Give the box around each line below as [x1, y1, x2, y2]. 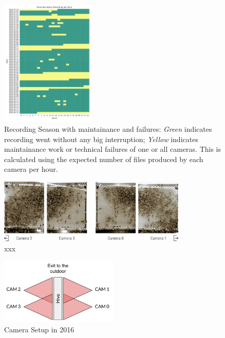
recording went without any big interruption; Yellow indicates [4, 133, 198, 144]
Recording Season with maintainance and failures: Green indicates [4, 124, 212, 134]
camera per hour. [4, 164, 58, 174]
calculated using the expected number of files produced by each [4, 153, 203, 164]
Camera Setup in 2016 [4, 324, 74, 334]
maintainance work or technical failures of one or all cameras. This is [4, 144, 221, 154]
